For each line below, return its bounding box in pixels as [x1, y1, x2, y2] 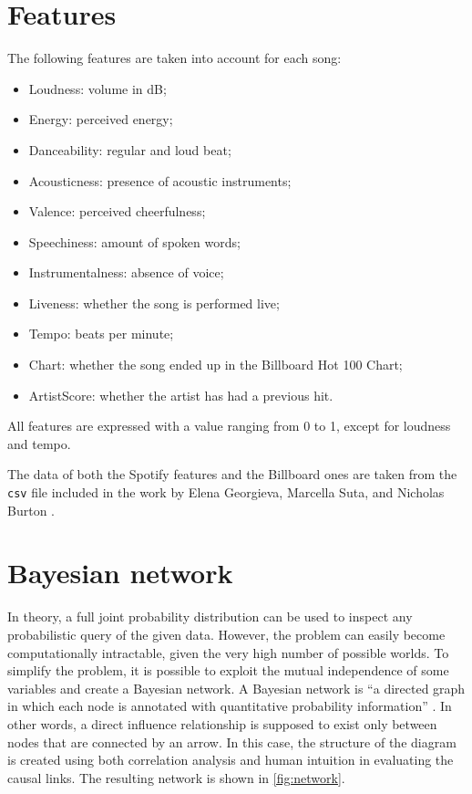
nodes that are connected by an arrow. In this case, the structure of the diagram [7, 732, 457, 751]
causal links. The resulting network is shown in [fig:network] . [7, 768, 345, 787]
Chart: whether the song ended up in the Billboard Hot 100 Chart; [28, 355, 403, 374]
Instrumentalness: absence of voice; [28, 263, 224, 282]
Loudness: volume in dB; [28, 78, 167, 98]
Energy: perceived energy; [28, 110, 173, 129]
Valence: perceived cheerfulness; [28, 202, 206, 221]
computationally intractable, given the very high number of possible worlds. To [7, 643, 449, 662]
